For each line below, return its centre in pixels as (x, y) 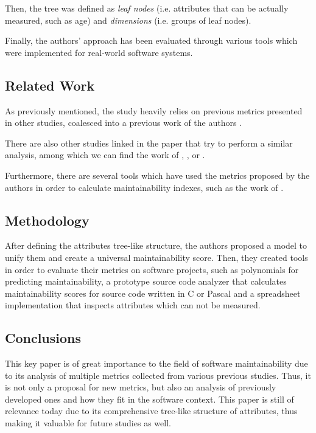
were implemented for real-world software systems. (99, 52)
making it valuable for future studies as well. (88, 423)
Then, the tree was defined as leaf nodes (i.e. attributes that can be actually (147, 8)
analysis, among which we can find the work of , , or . (105, 155)
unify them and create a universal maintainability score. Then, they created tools (156, 257)
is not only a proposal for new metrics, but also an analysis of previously (141, 387)
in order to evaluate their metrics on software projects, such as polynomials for (152, 269)
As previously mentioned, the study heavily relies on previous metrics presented (154, 110)
